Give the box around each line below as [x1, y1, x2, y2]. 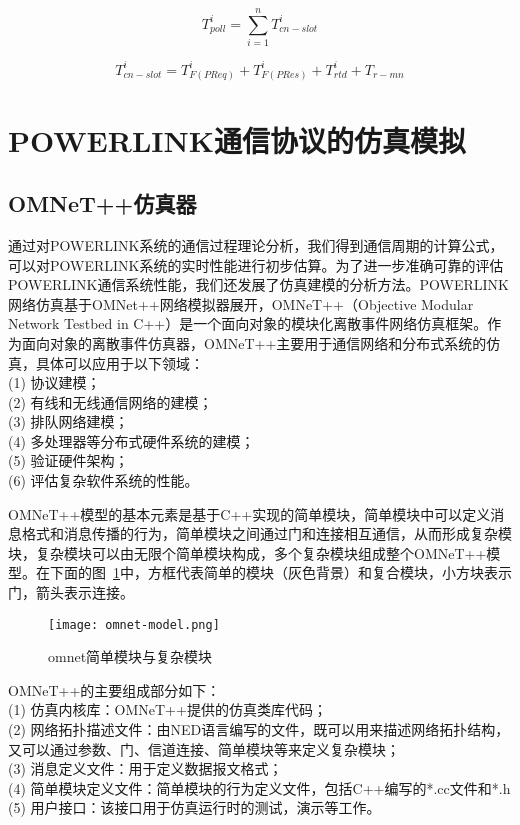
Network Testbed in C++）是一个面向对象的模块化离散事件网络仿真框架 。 [8, 313, 488, 334]
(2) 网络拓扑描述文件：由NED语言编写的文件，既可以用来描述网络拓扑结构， [8, 719, 510, 740]
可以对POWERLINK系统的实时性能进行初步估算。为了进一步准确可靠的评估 [8, 254, 504, 275]
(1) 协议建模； [8, 372, 101, 393]
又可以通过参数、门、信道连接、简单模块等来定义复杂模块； [8, 738, 400, 759]
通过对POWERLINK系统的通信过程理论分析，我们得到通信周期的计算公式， [8, 234, 504, 255]
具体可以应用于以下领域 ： [35, 352, 204, 373]
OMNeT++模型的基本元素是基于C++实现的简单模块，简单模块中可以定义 [8, 503, 491, 524]
